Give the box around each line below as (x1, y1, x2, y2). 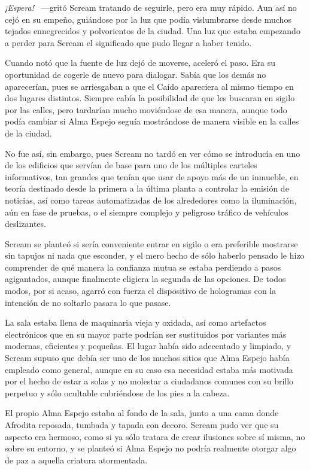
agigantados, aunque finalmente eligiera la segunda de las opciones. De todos (5, 272, 286, 285)
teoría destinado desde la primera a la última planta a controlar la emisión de (5, 182, 289, 195)
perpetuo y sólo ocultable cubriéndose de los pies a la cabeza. (5, 386, 230, 399)
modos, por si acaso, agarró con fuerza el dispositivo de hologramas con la (5, 284, 276, 297)
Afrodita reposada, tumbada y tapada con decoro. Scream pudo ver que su (5, 419, 279, 430)
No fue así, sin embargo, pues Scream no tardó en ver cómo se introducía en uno (5, 147, 300, 159)
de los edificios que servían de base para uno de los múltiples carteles (5, 159, 257, 171)
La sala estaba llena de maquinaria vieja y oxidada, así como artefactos (5, 316, 266, 329)
